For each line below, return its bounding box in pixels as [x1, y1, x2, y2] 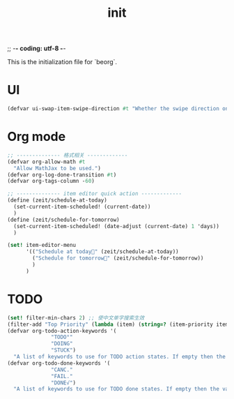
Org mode [7, 129, 66, 144]
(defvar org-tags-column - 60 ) [7, 178, 95, 185]
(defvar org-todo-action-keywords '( [7, 327, 117, 334]
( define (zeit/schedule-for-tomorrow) [7, 216, 120, 223]
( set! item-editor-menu [7, 242, 77, 249]
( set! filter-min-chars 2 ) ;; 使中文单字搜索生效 [7, 314, 145, 322]
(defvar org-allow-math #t [7, 158, 86, 165]
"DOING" [51, 340, 73, 347]
